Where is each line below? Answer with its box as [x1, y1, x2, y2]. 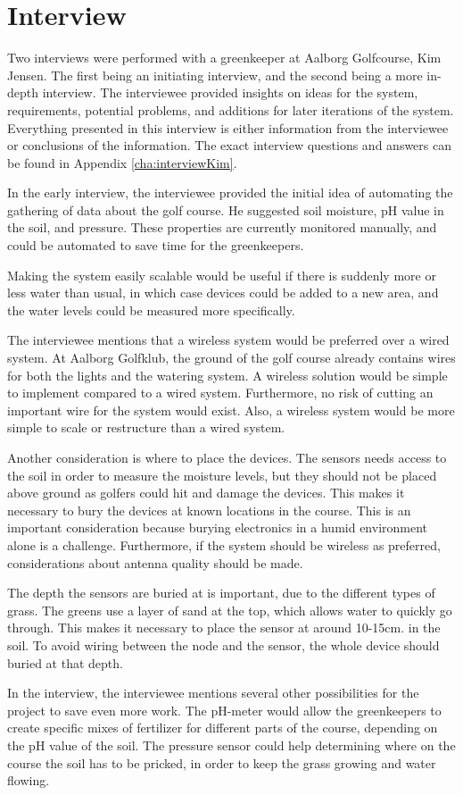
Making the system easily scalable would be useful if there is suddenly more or [7, 265, 436, 284]
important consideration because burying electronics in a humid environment [7, 518, 428, 537]
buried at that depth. [7, 653, 123, 672]
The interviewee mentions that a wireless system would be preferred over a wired [7, 331, 450, 349]
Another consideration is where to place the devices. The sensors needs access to [7, 448, 447, 466]
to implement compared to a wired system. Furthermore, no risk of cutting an [7, 383, 434, 402]
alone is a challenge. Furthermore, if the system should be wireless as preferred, [7, 535, 441, 554]
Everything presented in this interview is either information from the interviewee [7, 118, 449, 137]
